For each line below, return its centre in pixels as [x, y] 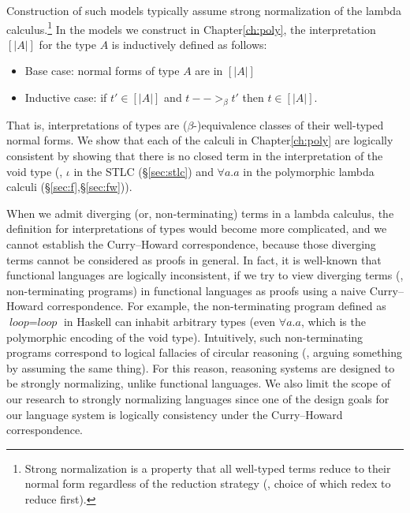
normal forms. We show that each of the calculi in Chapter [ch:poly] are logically [200, 140]
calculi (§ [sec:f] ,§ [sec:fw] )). [69, 187]
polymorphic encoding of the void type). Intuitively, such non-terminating [185, 337]
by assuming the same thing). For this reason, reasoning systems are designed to [201, 367]
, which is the [333, 321]
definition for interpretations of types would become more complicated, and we [197, 228]
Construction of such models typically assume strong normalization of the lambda [204, 10]
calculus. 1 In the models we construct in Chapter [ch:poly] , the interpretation [191, 28]
